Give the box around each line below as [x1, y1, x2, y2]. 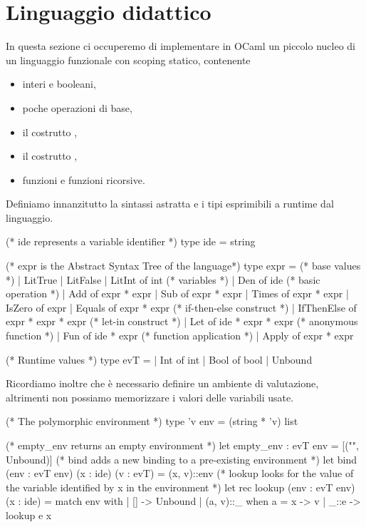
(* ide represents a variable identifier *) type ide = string [6, 234, 256, 249]
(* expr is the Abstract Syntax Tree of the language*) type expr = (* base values [6, 258, 361, 273]
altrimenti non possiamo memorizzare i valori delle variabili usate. [6, 389, 294, 404]
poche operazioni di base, [22, 100, 132, 115]
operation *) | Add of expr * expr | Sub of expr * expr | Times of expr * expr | [6, 286, 349, 301]
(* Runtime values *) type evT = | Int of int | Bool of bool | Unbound [6, 352, 313, 367]
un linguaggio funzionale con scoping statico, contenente [6, 52, 251, 67]
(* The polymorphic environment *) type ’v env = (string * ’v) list [6, 414, 298, 429]
